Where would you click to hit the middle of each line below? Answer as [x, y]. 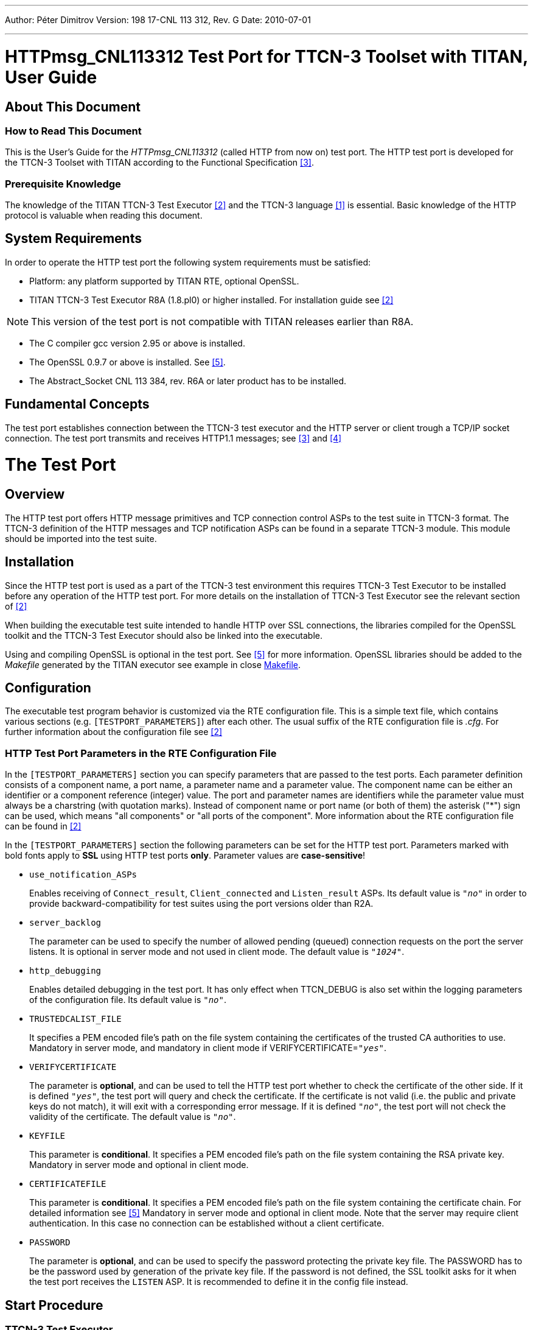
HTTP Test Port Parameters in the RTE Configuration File [141, 753]
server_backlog [65, 923]
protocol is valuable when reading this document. [104, 216]
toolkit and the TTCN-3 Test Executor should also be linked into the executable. [164, 635]
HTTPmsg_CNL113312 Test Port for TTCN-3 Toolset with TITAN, [266, 56]
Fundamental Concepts [77, 404]
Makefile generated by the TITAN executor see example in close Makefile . [153, 664]
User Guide [51, 77]
